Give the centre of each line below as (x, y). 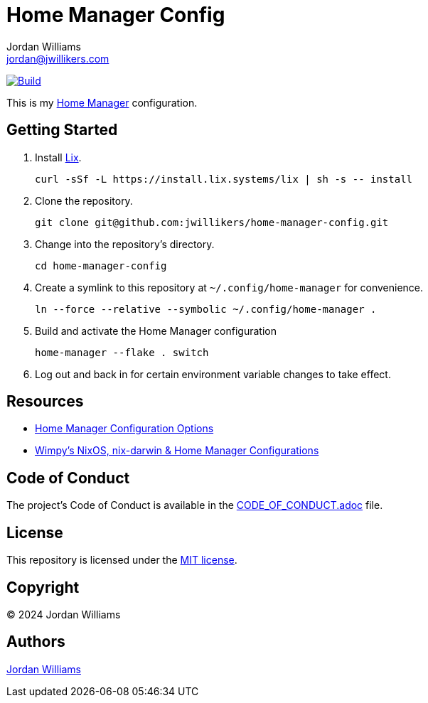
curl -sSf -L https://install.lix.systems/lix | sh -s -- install (224, 179)
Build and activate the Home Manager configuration (156, 331)
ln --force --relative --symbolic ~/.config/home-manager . (206, 309)
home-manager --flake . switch (122, 352)
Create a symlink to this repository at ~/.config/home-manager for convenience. (229, 287)
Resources (45, 402)
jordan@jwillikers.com (58, 58)
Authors (36, 642)
